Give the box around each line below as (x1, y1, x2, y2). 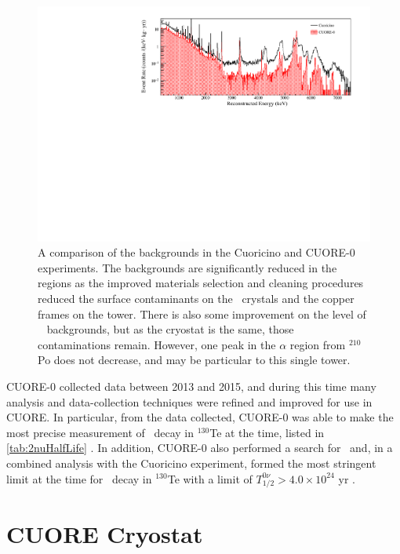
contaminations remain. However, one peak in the (38, 336, 276, 352)
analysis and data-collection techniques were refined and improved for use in (6, 393, 373, 410)
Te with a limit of (167, 470, 253, 487)
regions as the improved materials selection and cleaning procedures (38, 275, 364, 291)
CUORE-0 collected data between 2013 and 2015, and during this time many (6, 378, 376, 394)
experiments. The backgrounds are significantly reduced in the (38, 259, 337, 275)
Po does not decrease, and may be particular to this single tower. (38, 352, 351, 368)
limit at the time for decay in (6, 470, 152, 487)
